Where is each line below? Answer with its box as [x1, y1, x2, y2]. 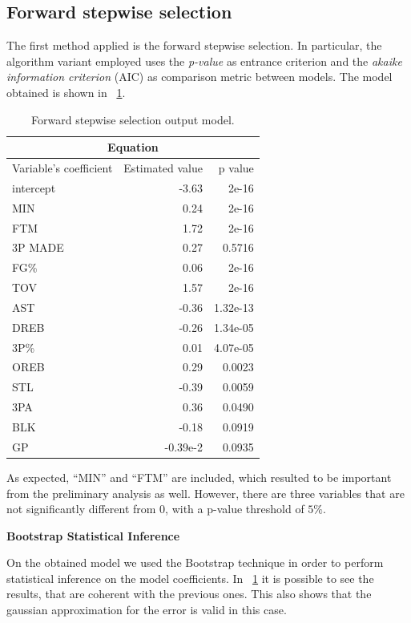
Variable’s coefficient [12, 160, 113, 176]
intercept [12, 179, 56, 196]
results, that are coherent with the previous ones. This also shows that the [6, 585, 372, 602]
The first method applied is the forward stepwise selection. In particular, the [6, 37, 382, 54]
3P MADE [12, 239, 64, 256]
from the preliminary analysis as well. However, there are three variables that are [6, 484, 405, 501]
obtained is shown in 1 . [6, 83, 126, 100]
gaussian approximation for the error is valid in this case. [6, 601, 287, 618]
